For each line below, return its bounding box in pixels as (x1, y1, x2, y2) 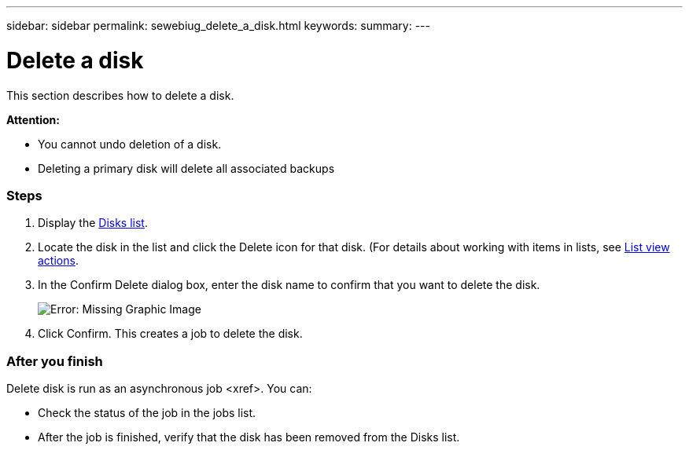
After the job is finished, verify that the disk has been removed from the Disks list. (38, 430, 460, 444)
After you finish (6, 353, 103, 369)
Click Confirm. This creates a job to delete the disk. (38, 327, 303, 341)
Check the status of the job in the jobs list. (38, 406, 256, 419)
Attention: (6, 112, 60, 126)
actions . (38, 254, 79, 268)
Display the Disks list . (38, 216, 148, 230)
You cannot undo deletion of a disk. (38, 137, 222, 151)
